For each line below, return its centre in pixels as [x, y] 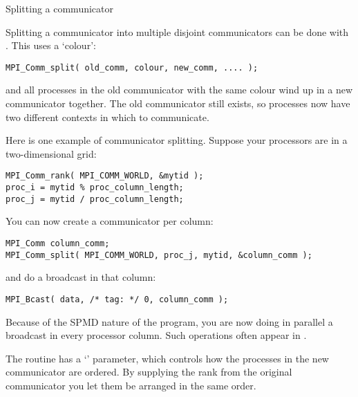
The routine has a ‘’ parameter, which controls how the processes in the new [167, 358]
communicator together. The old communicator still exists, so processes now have [178, 103]
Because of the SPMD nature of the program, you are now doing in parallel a [169, 321]
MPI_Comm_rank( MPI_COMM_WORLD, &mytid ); [105, 176]
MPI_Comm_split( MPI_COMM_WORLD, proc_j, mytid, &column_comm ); [159, 255]
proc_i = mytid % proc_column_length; [95, 188]
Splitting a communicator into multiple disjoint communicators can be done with [177, 31]
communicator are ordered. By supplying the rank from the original [149, 372]
